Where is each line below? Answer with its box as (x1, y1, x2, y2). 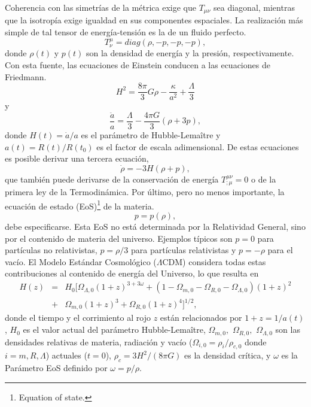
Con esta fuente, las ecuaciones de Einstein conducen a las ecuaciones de (5, 59, 270, 71)
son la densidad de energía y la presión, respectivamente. (86, 47, 294, 59)
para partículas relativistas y (131, 244, 236, 256)
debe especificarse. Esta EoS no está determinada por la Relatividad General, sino (5, 220, 306, 232)
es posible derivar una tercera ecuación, (5, 152, 149, 165)
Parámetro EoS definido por (5, 362, 108, 374)
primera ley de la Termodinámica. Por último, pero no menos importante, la (5, 186, 285, 198)
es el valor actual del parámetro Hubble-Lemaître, (23, 323, 206, 336)
